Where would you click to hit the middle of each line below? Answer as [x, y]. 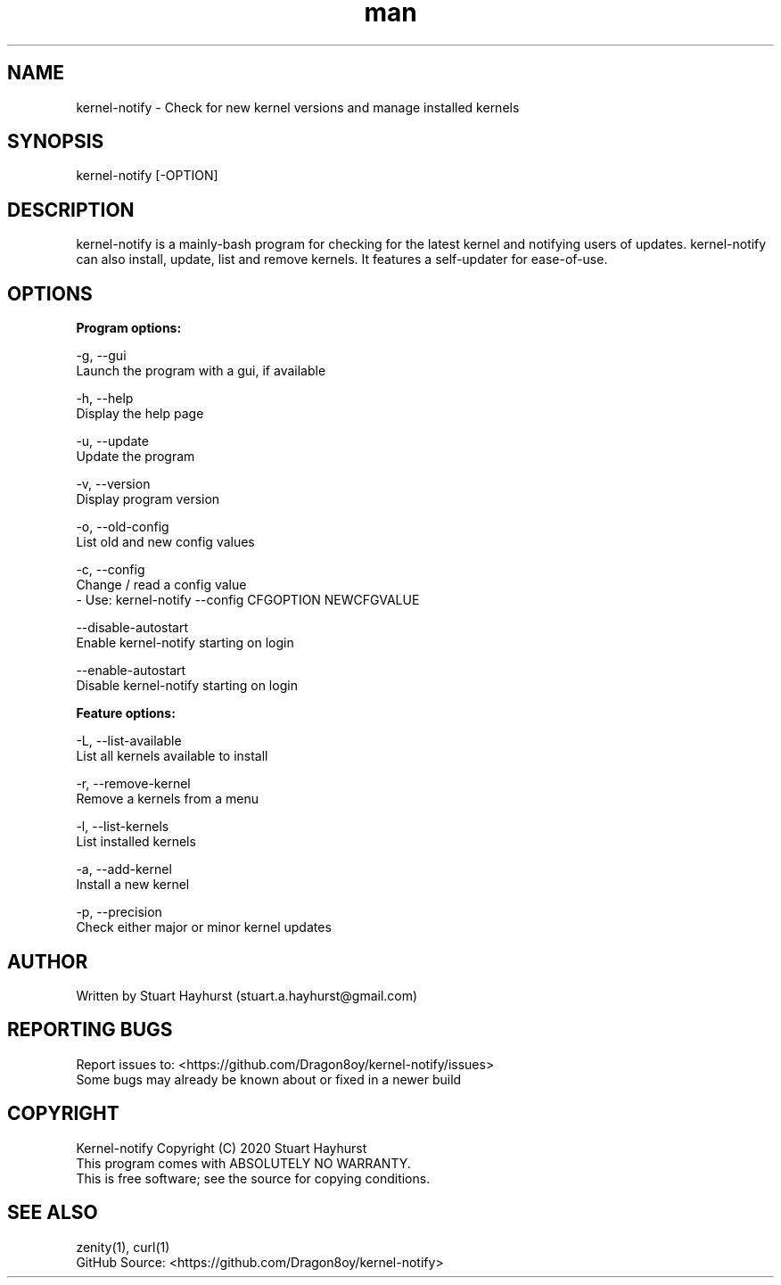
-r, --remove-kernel [133, 784]
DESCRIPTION [71, 210]
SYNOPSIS [56, 142]
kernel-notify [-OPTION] [147, 176]
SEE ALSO [53, 1213]
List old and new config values [165, 542]
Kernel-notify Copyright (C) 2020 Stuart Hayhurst [222, 1148]
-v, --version [113, 484]
